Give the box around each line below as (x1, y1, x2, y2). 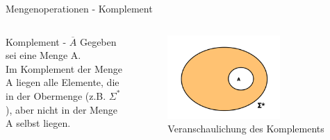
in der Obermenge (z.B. (6, 88, 106, 103)
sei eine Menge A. (6, 48, 81, 62)
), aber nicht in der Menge (6, 102, 118, 116)
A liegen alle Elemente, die (6, 75, 119, 89)
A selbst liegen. (6, 116, 71, 130)
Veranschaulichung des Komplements (167, 121, 324, 136)
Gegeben (79, 34, 117, 49)
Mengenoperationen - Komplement (6, 1, 153, 15)
